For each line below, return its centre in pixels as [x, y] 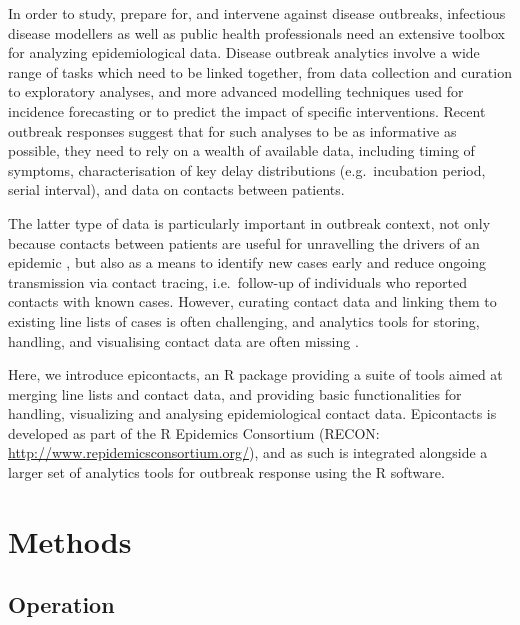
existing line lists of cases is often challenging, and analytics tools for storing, [244, 320]
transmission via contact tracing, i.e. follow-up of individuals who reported [238, 281]
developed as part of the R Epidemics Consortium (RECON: [194, 432]
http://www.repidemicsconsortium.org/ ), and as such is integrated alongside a [248, 452]
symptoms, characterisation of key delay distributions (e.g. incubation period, [247, 169]
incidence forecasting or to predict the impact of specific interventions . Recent [247, 110]
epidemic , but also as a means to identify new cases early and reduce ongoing [247, 262]
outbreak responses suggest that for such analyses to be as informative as [232, 130]
